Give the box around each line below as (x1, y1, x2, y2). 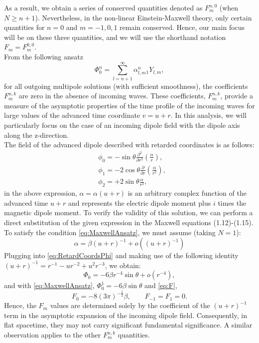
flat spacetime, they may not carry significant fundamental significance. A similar (4, 320, 253, 330)
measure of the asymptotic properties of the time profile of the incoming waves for (4, 100, 255, 110)
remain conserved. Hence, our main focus (120, 22, 245, 32)
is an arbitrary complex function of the (128, 188, 247, 198)
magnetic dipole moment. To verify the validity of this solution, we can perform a (4, 207, 253, 218)
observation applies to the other (4, 330, 101, 340)
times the (218, 197, 247, 208)
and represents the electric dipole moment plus (68, 197, 211, 208)
